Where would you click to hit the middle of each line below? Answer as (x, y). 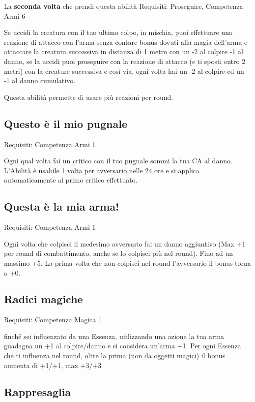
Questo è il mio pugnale (66, 123)
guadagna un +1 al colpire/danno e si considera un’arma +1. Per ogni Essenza (123, 346)
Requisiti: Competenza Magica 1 (53, 320)
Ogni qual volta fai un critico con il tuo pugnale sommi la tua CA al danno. (118, 161)
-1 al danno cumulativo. (40, 80)
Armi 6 (15, 15)
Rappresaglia (38, 391)
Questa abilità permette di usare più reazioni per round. (89, 97)
